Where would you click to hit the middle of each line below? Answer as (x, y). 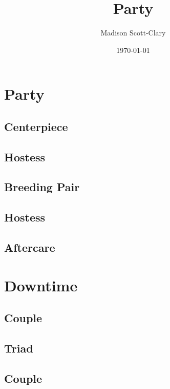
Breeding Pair (42, 187)
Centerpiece (36, 126)
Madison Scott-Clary (133, 33)
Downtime (41, 285)
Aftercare (30, 247)
